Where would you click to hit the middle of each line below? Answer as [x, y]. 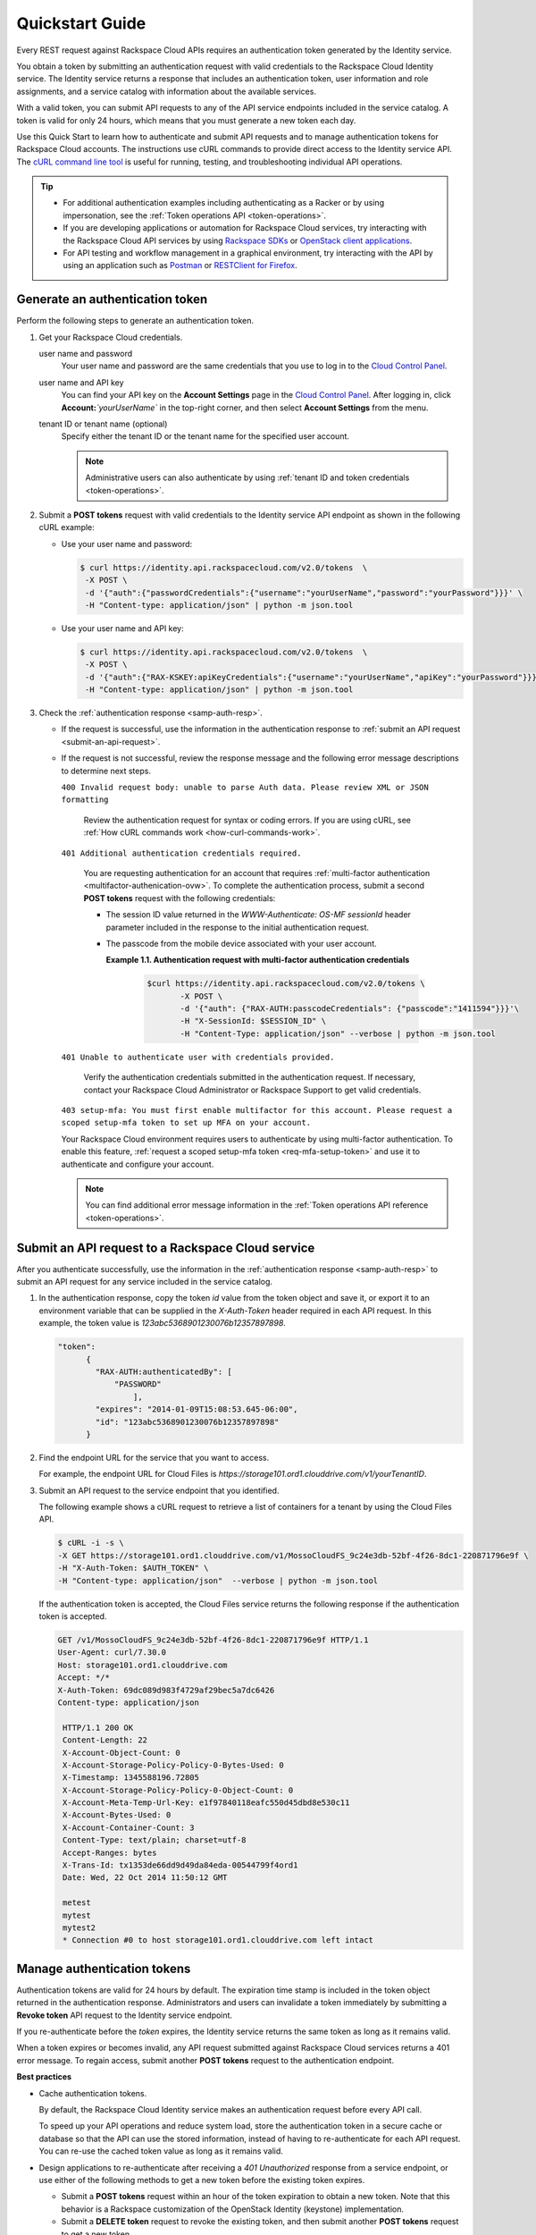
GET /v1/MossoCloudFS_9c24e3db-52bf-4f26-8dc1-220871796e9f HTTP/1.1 [213, 1640]
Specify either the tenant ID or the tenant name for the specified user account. [205, 436]
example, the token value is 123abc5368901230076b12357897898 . [162, 1323]
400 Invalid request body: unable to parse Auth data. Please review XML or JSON [245, 788]
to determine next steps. [106, 771]
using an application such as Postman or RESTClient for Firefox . [180, 266]
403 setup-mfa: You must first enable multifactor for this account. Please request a [257, 1110]
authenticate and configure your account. [138, 1164]
